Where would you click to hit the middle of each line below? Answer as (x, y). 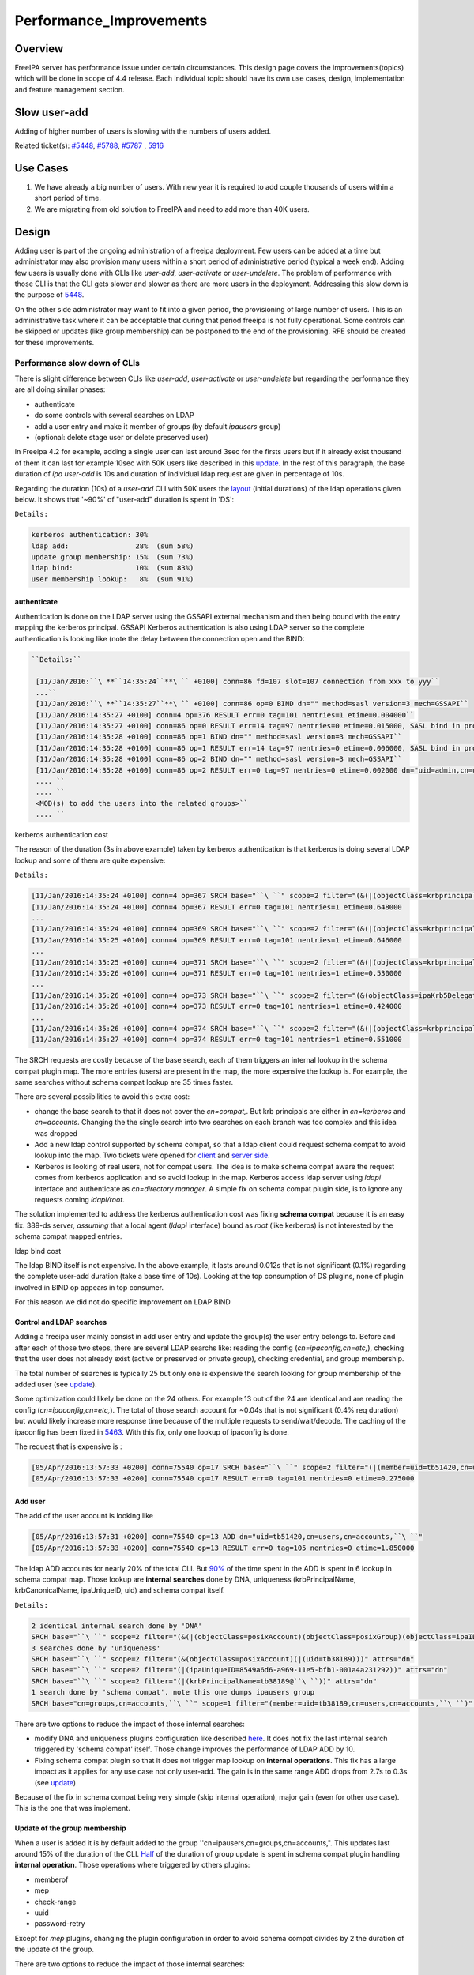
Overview (39, 49)
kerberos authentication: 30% (90, 535)
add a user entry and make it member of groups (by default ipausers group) (158, 426)
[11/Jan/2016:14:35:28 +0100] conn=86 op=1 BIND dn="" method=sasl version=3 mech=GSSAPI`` (219, 737)
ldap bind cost (38, 1251)
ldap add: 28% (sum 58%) (113, 546)
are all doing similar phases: (60, 389)
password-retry (60, 1924)
